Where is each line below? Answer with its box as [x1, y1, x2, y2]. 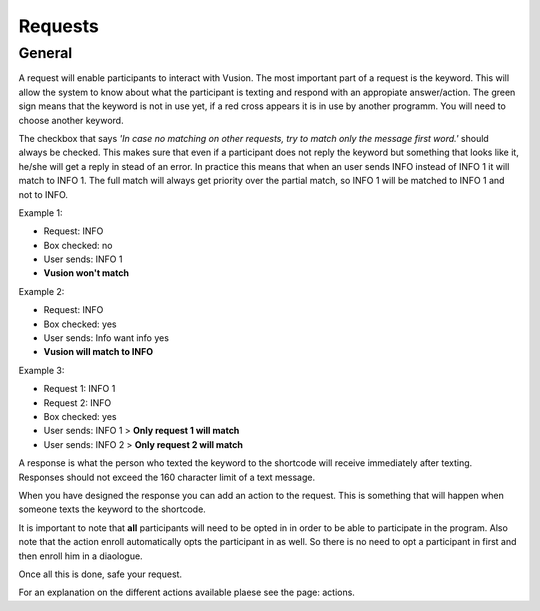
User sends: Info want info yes [43, 332, 170, 344]
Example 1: [18, 206, 63, 219]
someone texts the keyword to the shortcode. [18, 503, 207, 515]
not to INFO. [18, 188, 69, 200]
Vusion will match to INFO [43, 346, 154, 358]
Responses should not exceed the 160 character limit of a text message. [18, 471, 315, 483]
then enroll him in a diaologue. [18, 550, 144, 562]
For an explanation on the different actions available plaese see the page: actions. [18, 586, 355, 599]
